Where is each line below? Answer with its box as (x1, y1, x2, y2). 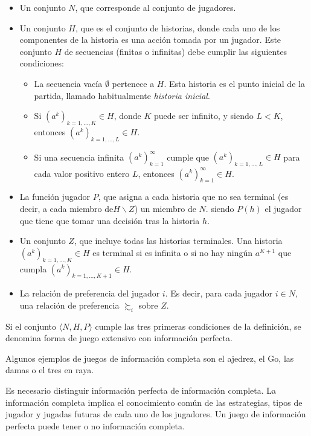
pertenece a (112, 77, 155, 89)
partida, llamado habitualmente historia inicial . (34, 89, 210, 101)
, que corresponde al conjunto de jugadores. (75, 1, 236, 13)
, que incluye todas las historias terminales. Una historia (74, 234, 283, 247)
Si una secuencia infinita (34, 150, 124, 163)
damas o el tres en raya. (5, 364, 94, 376)
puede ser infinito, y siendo (154, 109, 254, 122)
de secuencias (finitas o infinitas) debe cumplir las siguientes (64, 45, 287, 57)
